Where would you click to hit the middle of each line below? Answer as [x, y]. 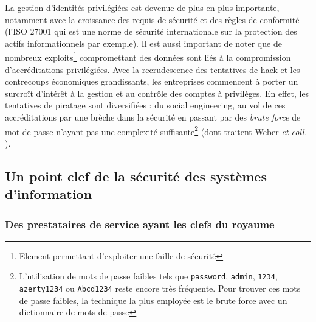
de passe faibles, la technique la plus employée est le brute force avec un [153, 300]
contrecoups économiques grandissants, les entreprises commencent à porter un [152, 81]
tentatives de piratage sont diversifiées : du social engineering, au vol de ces [145, 105]
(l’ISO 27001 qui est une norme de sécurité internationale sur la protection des [151, 31]
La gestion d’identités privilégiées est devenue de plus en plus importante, [142, 7]
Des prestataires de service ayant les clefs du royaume [140, 224]
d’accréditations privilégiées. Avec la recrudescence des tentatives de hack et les [153, 69]
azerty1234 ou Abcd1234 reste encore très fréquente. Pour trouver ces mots [160, 288]
